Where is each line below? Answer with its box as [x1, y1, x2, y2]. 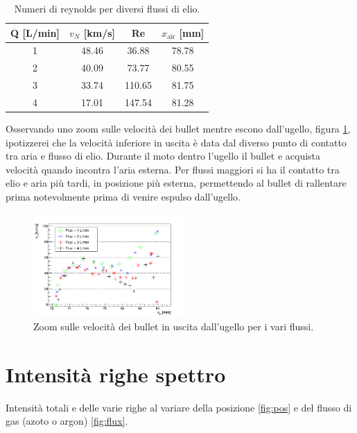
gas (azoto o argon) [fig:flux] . [6, 414, 128, 428]
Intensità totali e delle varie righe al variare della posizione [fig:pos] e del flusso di [6, 400, 352, 414]
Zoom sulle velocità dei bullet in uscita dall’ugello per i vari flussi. [33, 319, 314, 333]
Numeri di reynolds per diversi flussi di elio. [14, 1, 200, 15]
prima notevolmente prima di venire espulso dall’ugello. [6, 189, 241, 204]
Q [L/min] [10, 25, 60, 40]
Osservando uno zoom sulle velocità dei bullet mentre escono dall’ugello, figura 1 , [6, 121, 351, 136]
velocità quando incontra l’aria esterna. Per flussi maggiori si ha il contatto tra [6, 162, 340, 176]
